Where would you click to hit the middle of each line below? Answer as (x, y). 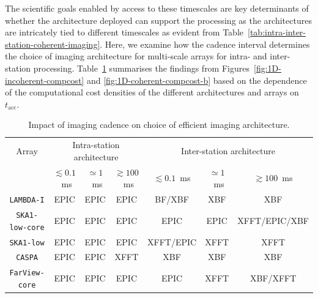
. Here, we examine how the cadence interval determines (205, 44)
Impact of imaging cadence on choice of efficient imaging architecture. (159, 125)
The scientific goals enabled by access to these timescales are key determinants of (157, 8)
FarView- (27, 273)
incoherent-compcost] (45, 80)
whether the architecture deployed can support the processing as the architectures (158, 20)
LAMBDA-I (27, 200)
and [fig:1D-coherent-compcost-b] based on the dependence (197, 80)
